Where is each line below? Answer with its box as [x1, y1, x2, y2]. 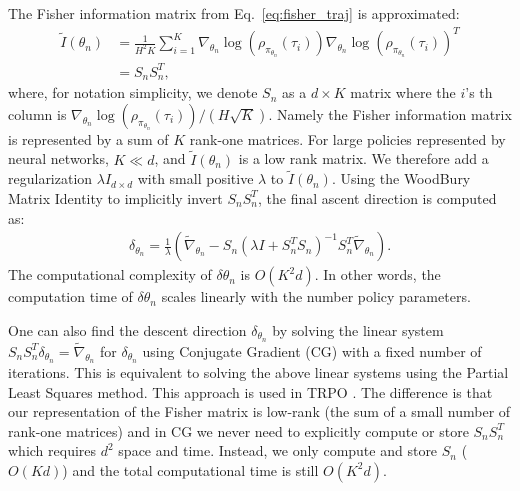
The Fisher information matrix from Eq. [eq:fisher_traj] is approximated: [8, 3, 460, 23]
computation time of [8, 286, 133, 307]
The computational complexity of [8, 264, 212, 285]
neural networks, [8, 148, 109, 169]
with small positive [137, 168, 254, 189]
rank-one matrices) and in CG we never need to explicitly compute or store [8, 420, 469, 441]
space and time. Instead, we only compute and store [118, 440, 438, 461]
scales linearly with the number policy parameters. [161, 286, 471, 307]
